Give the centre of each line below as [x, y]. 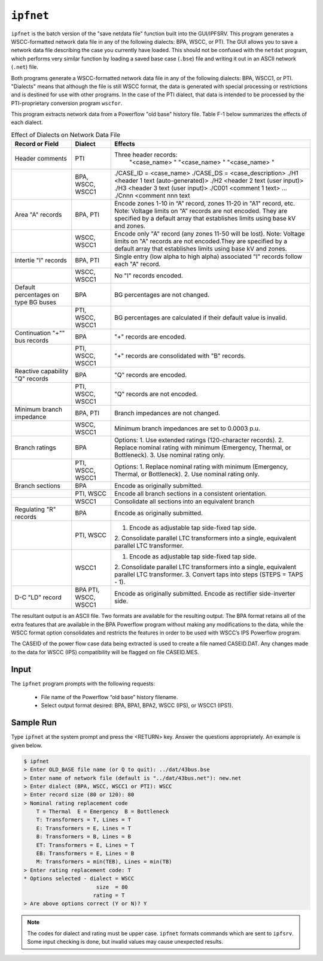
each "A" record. [137, 264]
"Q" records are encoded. [150, 375]
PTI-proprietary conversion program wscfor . [67, 103]
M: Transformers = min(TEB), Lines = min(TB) [104, 862]
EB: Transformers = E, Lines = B [85, 853]
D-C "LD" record [38, 597]
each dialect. [27, 122]
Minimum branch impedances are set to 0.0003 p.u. [187, 428]
